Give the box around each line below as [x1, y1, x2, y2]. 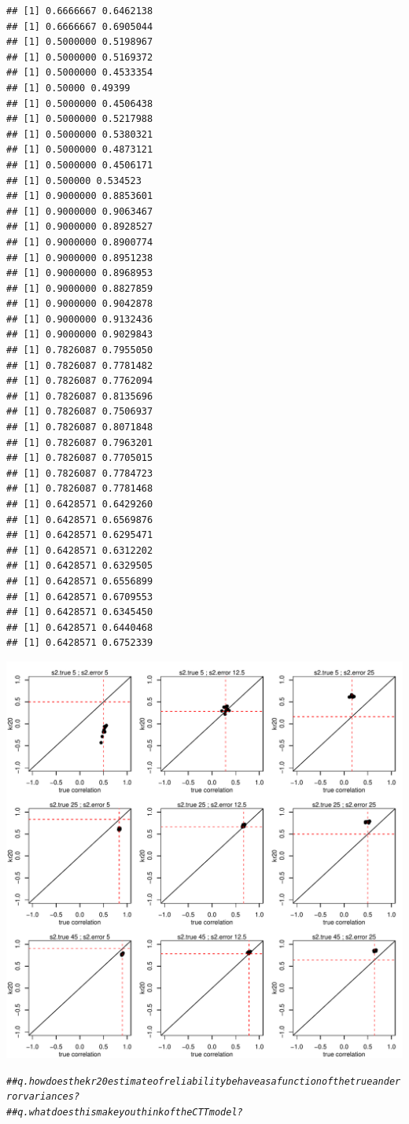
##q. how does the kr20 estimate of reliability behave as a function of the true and [6, 1075, 389, 1087]
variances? [23, 1091, 80, 1103]
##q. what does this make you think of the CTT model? [6, 1106, 243, 1118]
